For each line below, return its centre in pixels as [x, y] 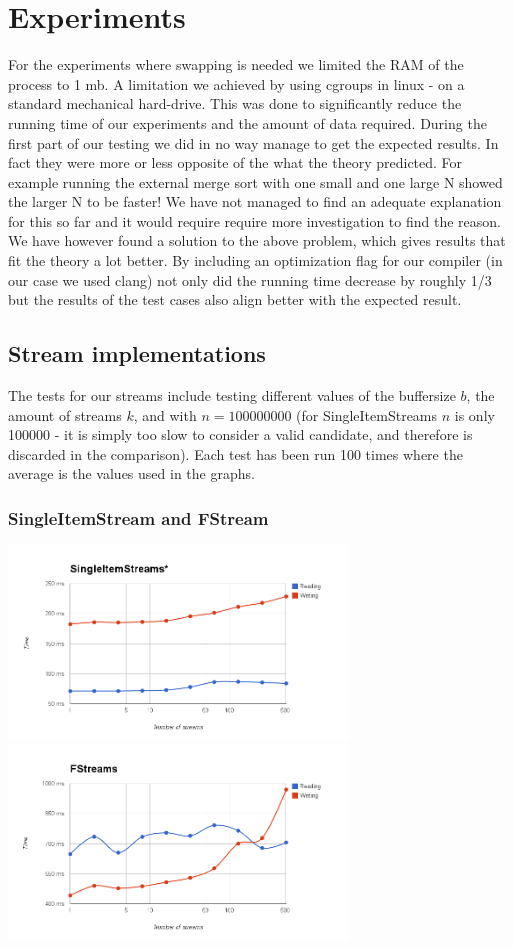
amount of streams [65, 414]
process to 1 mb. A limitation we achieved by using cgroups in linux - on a [236, 83]
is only [474, 414]
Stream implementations [137, 353]
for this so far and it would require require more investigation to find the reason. [254, 220]
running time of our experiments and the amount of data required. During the [247, 122]
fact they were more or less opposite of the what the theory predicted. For [235, 162]
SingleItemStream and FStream [138, 517]
